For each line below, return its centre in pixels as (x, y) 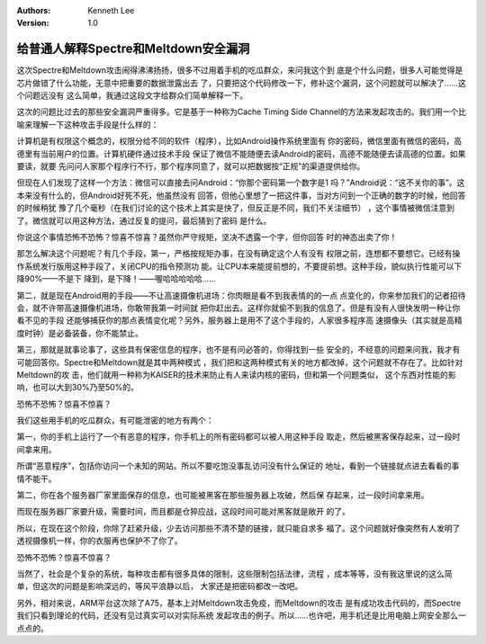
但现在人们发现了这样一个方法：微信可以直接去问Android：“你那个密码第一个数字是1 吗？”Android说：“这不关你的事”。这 (241, 183)
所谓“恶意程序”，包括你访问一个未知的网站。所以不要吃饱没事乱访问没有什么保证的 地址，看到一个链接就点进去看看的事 (238, 466)
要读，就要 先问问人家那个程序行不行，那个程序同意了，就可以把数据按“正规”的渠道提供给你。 (191, 166)
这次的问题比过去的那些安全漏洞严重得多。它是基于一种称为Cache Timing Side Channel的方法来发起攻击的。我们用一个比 (242, 112)
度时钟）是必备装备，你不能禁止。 (80, 333)
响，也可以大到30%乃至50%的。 (78, 388)
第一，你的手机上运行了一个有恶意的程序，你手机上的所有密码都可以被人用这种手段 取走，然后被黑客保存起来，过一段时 (238, 437)
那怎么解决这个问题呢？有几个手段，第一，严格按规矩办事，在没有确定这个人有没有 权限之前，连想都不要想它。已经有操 (238, 254)
